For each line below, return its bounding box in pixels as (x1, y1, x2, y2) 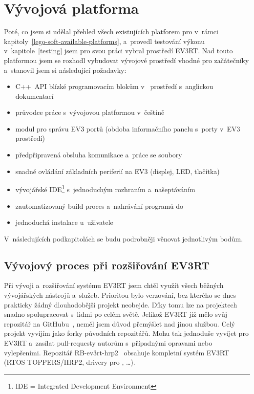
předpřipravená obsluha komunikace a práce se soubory (15, 150, 182, 160)
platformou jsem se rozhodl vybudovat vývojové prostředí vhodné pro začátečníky (4, 55, 249, 65)
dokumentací (15, 90, 54, 101)
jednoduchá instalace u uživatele (15, 217, 113, 227)
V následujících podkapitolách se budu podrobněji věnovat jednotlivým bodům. (4, 233, 243, 243)
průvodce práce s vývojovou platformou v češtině (15, 107, 165, 117)
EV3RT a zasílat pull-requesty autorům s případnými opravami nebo (4, 338, 212, 348)
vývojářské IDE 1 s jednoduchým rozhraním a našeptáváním (15, 183, 195, 194)
